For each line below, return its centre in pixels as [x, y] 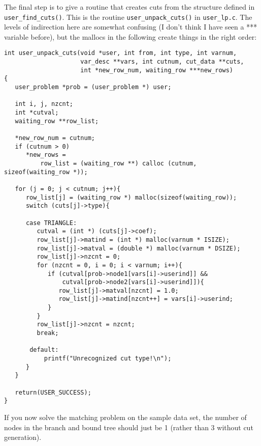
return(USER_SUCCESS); [53, 392]
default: [44, 350]
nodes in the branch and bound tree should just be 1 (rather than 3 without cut [129, 427]
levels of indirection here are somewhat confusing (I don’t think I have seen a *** [131, 27]
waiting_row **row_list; [57, 121]
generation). [23, 437]
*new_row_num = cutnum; [55, 138]
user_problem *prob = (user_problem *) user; [93, 87]
